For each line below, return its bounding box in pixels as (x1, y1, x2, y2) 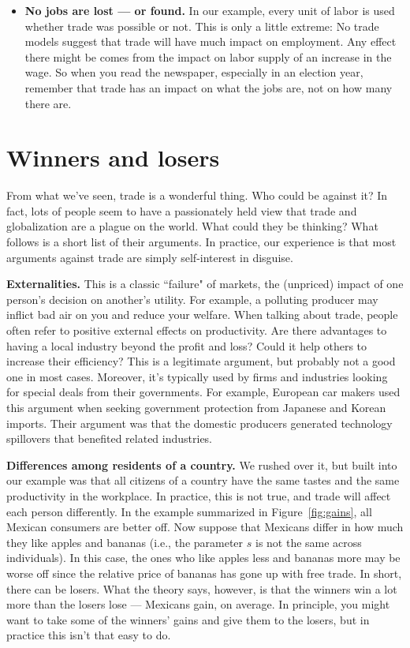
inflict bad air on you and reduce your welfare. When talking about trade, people (6, 306, 398, 323)
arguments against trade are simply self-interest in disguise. (6, 249, 293, 265)
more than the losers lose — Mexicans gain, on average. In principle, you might (6, 596, 390, 612)
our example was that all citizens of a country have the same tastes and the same (6, 472, 400, 489)
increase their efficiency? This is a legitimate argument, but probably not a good (6, 353, 396, 369)
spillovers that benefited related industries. (6, 430, 213, 447)
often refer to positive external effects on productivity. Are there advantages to (6, 322, 387, 339)
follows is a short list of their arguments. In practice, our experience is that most (6, 234, 397, 250)
